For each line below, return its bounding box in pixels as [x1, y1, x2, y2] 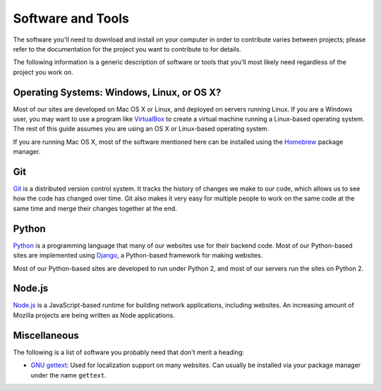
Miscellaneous [13, 329, 79, 342]
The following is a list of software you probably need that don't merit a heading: [13, 348, 245, 356]
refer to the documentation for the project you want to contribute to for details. [13, 44, 241, 53]
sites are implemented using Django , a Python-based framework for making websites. [13, 251, 263, 260]
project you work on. [13, 68, 73, 76]
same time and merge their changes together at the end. [13, 204, 178, 212]
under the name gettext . [30, 371, 107, 379]
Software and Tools [13, 11, 130, 26]
